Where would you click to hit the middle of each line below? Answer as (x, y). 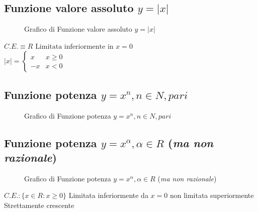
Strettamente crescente (39, 205)
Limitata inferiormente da (108, 195)
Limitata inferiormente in (74, 46)
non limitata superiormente (212, 195)
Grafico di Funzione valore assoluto (78, 29)
